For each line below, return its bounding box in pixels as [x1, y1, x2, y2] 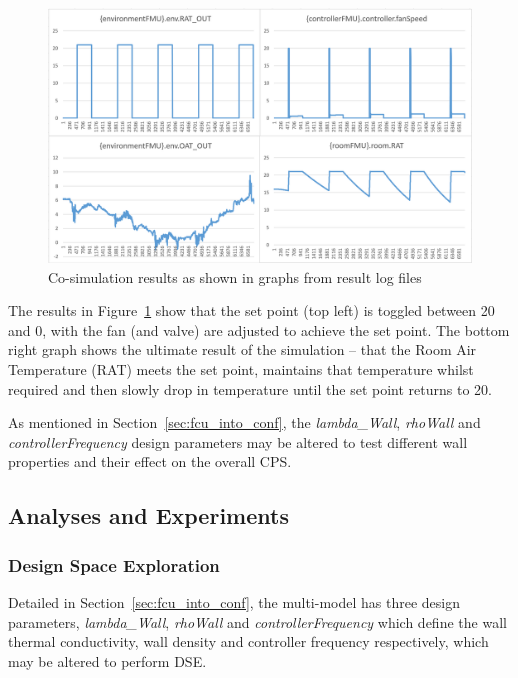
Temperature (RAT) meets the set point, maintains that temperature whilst [8, 359, 474, 380]
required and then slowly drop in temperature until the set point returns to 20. [8, 378, 492, 399]
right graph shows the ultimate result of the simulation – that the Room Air [8, 339, 477, 360]
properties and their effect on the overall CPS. [8, 451, 292, 472]
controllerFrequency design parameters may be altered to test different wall [8, 431, 468, 452]
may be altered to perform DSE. [8, 650, 207, 671]
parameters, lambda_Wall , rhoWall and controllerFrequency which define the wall [8, 611, 507, 632]
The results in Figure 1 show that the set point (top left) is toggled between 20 [8, 300, 495, 321]
